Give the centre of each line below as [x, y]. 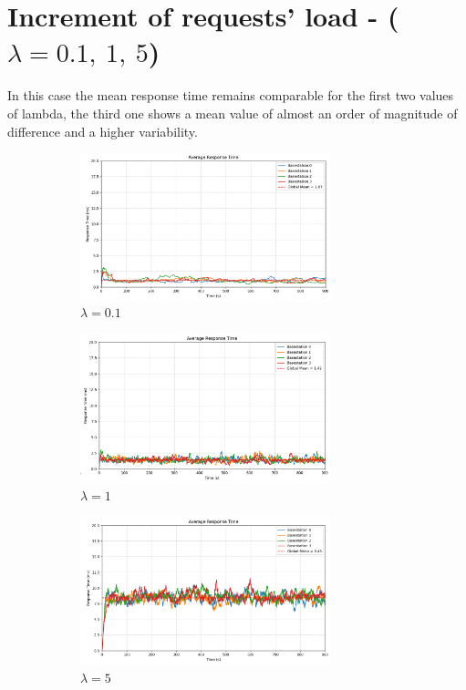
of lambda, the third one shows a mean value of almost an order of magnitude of [233, 113]
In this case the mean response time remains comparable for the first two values [231, 95]
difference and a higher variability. [103, 131]
